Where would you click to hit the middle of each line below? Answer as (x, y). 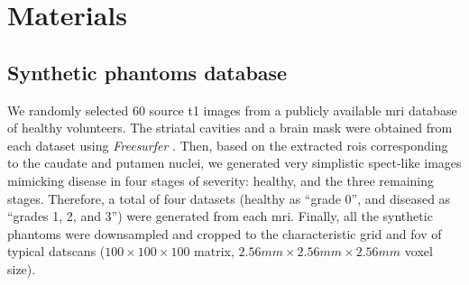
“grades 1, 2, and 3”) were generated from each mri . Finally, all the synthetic (220, 216)
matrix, (214, 251)
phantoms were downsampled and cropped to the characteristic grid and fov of (225, 233)
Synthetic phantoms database (147, 72)
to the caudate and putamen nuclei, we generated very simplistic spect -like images (234, 163)
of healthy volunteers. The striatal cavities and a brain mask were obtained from (230, 128)
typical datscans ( (56, 251)
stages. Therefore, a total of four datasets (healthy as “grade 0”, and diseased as (229, 198)
